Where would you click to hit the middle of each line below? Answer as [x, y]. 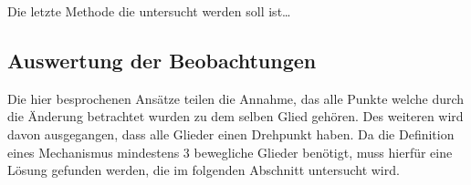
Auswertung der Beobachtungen [162, 60]
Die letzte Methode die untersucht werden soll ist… [149, 11]
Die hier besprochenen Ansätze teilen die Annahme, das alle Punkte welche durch [236, 98]
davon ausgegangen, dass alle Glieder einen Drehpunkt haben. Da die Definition [231, 134]
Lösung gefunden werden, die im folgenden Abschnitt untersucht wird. [204, 170]
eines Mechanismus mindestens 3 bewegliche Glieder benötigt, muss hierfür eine [230, 152]
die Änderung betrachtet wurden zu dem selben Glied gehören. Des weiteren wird [235, 116]
